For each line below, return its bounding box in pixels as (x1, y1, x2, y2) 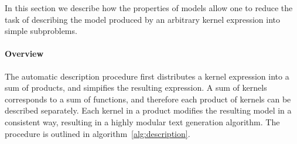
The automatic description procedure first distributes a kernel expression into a (5, 70, 289, 82)
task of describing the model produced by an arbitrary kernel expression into (5, 13, 281, 25)
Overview (5, 47, 44, 60)
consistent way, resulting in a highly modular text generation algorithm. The (5, 115, 280, 128)
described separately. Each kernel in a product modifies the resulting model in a (5, 104, 292, 116)
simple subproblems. (5, 25, 77, 37)
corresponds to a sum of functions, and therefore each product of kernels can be (5, 92, 291, 105)
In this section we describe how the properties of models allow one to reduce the (5, 2, 293, 13)
